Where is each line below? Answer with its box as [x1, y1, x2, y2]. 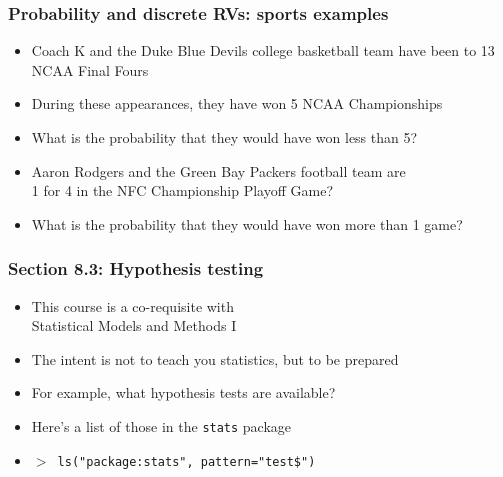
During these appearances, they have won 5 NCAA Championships [31, 93, 443, 114]
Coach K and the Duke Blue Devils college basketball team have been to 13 [31, 40, 495, 61]
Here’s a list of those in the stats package [31, 415, 292, 436]
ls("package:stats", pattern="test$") [57, 454, 316, 469]
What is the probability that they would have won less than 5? [31, 127, 418, 147]
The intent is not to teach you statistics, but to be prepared [31, 348, 399, 369]
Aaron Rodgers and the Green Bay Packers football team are [31, 160, 406, 181]
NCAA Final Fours [31, 59, 149, 80]
